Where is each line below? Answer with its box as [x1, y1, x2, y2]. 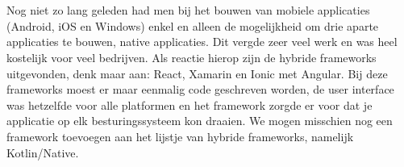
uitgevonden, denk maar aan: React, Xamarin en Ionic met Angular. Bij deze [6, 65, 388, 81]
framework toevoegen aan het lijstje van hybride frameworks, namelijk [6, 127, 354, 144]
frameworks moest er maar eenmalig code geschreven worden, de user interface [6, 81, 394, 98]
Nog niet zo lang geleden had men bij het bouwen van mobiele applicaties [6, 2, 370, 19]
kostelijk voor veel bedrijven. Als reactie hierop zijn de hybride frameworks [6, 48, 377, 65]
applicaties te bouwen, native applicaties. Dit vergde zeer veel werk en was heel [6, 33, 398, 50]
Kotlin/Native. [6, 144, 79, 161]
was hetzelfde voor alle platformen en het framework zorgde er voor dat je [6, 96, 373, 113]
